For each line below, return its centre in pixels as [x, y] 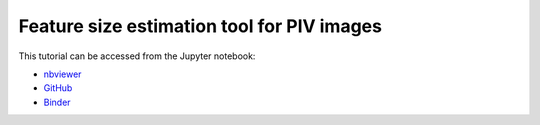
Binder [57, 102]
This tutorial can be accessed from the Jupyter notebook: [137, 56]
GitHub [58, 88]
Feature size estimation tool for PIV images [200, 26]
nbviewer [62, 74]
